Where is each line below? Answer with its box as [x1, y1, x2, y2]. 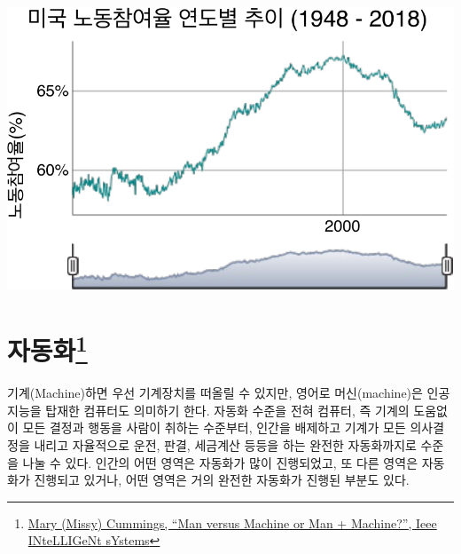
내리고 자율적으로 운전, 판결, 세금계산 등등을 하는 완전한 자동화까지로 [34, 436, 417, 455]
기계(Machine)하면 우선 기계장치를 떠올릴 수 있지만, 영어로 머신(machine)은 [7, 384, 423, 402]
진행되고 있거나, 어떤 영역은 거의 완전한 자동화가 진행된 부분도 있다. [34, 471, 410, 489]
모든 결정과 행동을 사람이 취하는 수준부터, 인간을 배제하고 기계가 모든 [22, 418, 406, 437]
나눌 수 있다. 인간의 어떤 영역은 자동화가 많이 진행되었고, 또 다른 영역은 [22, 453, 418, 471]
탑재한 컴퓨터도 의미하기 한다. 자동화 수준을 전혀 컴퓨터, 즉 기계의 [45, 400, 410, 419]
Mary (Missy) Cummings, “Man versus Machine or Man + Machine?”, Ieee [27, 513, 437, 532]
